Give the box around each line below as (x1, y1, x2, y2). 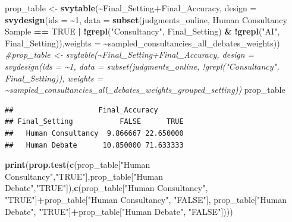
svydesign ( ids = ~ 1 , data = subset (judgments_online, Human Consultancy (5, 13, 287, 26)
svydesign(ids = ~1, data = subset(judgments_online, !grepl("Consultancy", (5, 60, 280, 72)
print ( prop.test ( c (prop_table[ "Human (5, 158, 150, 171)
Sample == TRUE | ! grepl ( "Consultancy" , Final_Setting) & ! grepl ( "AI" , (5, 25, 280, 37)
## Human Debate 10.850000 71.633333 (5, 140, 184, 149)
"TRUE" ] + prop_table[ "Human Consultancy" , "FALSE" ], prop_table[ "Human (5, 193, 287, 205)
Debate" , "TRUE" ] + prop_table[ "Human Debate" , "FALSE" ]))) (5, 205, 233, 217)
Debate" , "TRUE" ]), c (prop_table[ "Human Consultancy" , (5, 182, 208, 194)
